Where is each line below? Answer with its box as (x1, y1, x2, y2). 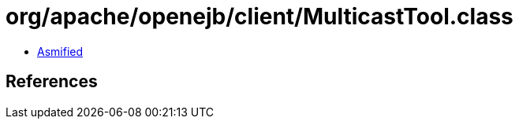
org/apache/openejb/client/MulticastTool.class (6, 3, 513, 30)
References (6, 72, 98, 92)
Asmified (37, 44, 84, 58)
